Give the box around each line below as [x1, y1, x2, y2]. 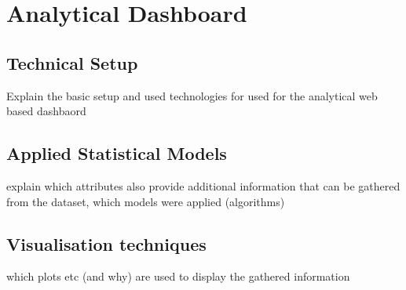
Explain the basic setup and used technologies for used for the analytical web [6, 87, 378, 103]
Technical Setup [6, 50, 138, 74]
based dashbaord [6, 103, 86, 119]
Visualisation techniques [6, 231, 207, 256]
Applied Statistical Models [6, 141, 227, 165]
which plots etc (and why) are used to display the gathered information [6, 268, 350, 285]
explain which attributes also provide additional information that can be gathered [6, 177, 401, 194]
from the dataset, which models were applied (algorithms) [6, 193, 285, 209]
